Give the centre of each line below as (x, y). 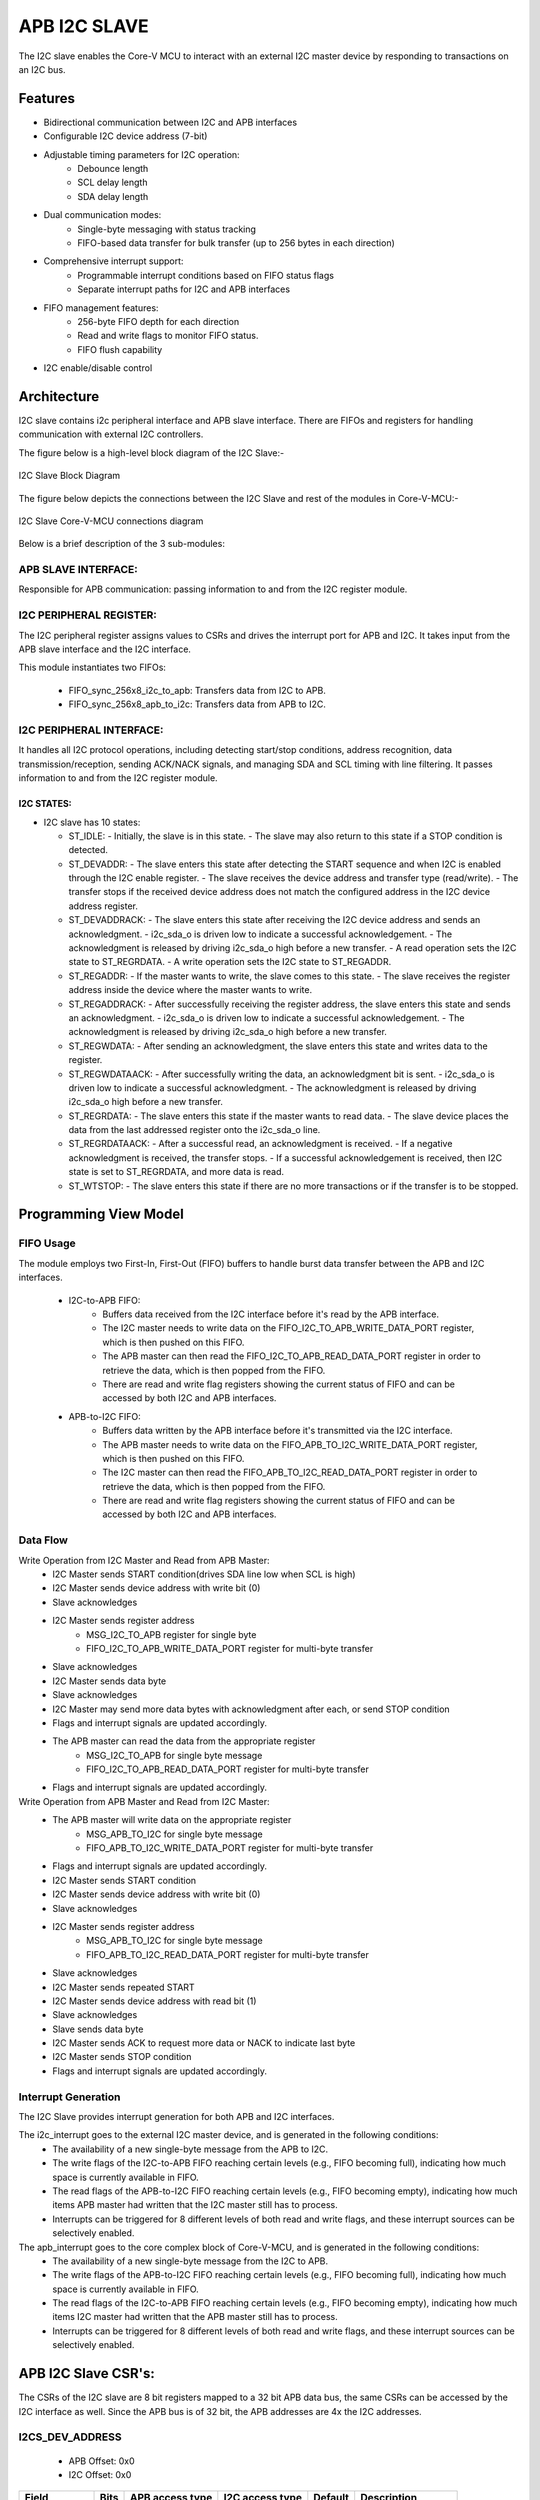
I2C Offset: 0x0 (100, 2474)
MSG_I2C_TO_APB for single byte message (174, 1755)
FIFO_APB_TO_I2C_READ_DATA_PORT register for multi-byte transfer (228, 1954)
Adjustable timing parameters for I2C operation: (141, 154)
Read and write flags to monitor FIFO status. (168, 336)
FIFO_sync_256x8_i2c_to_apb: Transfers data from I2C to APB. (197, 690)
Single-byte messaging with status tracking (167, 229)
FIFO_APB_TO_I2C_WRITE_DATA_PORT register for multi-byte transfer (230, 1848)
